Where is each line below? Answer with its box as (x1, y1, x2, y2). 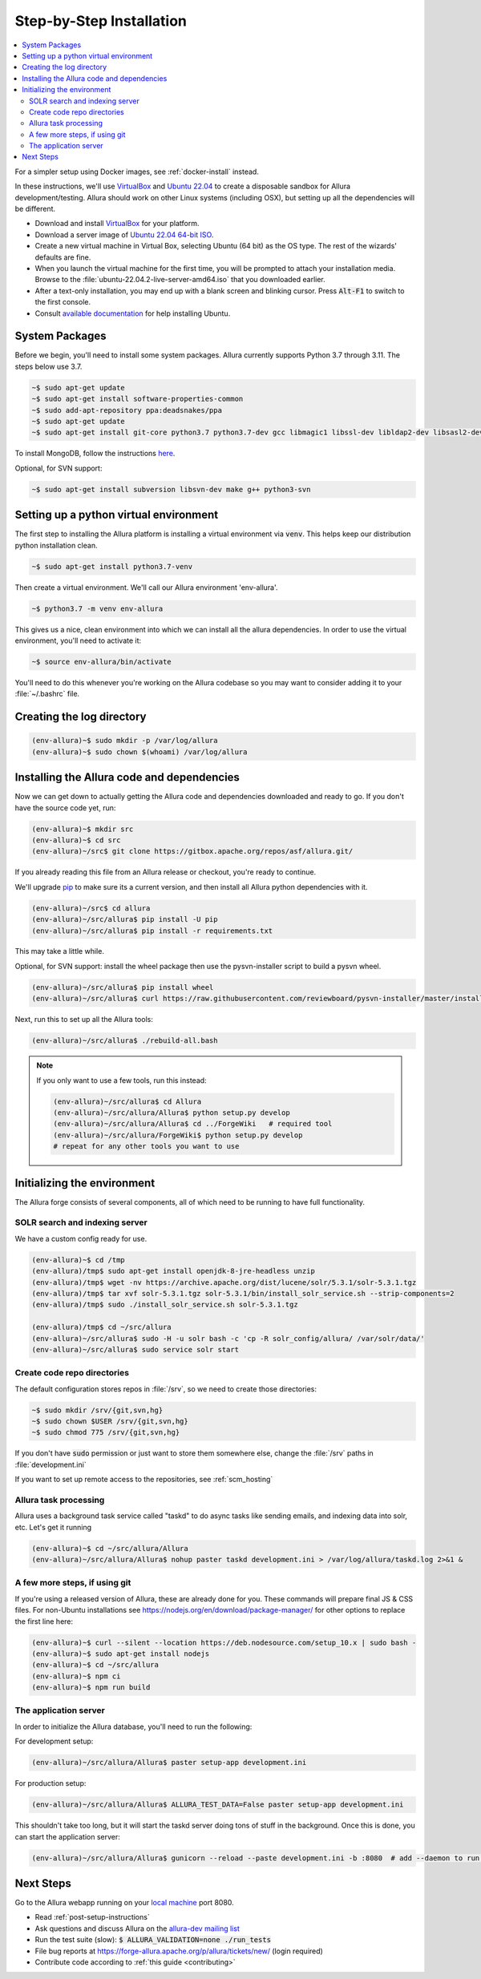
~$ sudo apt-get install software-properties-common (31, 394, 244, 404)
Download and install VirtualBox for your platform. (34, 219, 200, 228)
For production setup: (14, 1779, 87, 1788)
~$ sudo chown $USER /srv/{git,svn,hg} (31, 1417, 188, 1426)
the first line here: (14, 1616, 74, 1626)
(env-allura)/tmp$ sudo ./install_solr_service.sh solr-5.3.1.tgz (31, 1300, 298, 1310)
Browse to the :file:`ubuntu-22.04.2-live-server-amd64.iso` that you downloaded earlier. (34, 275, 326, 285)
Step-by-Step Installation (14, 12, 188, 30)
